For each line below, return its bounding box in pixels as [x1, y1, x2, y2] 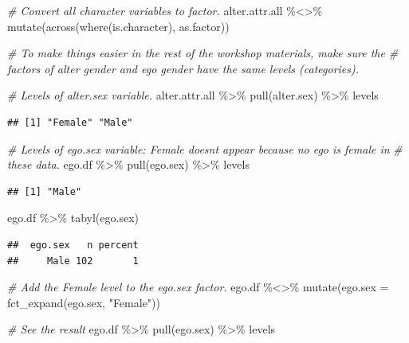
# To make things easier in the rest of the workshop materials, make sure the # [7, 45, 399, 61]
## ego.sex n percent [7, 239, 139, 251]
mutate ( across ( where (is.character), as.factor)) [7, 18, 230, 34]
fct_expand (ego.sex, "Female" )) [7, 294, 160, 310]
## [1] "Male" [7, 185, 82, 197]
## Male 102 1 [7, 255, 139, 267]
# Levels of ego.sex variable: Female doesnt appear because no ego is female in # [7, 140, 403, 157]
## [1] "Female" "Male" [7, 116, 133, 128]
